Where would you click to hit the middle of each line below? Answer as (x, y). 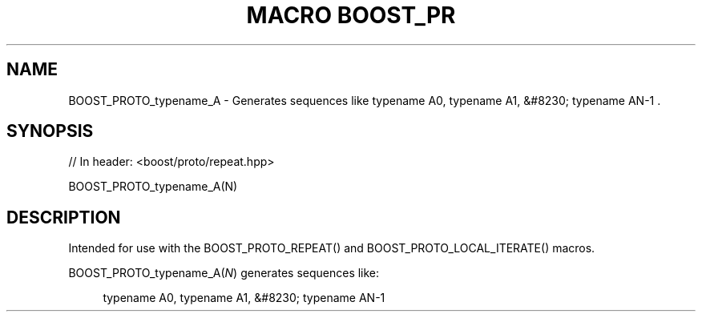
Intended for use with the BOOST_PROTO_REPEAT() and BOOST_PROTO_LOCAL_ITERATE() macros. (332, 248)
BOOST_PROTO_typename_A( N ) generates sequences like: (224, 273)
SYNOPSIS (50, 131)
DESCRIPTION (64, 217)
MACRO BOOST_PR (351, 15)
